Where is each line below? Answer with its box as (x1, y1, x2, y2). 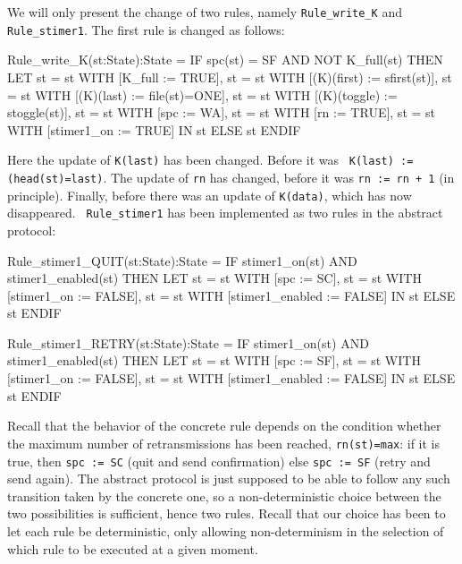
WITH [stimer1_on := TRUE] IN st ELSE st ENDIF (7, 120, 301, 139)
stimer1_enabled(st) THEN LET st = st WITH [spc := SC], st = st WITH (7, 269, 422, 287)
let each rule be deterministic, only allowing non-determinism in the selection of (7, 521, 444, 540)
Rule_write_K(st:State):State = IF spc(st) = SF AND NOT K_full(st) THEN (7, 50, 443, 69)
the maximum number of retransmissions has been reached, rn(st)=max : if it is (7, 433, 441, 452)
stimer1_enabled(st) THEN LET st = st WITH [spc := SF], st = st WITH (7, 351, 421, 370)
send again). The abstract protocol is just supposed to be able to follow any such (7, 469, 450, 488)
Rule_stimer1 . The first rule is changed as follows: (7, 20, 285, 38)
